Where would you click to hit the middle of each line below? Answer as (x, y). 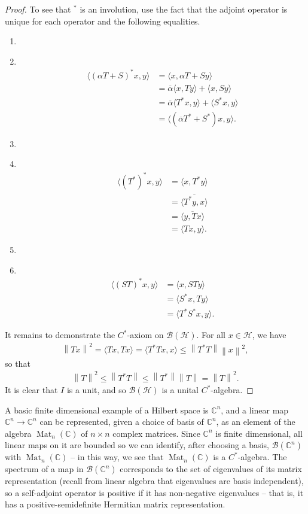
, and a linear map (255, 410)
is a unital (180, 390)
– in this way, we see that (117, 457)
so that (18, 363)
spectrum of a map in (44, 469)
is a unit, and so (96, 390)
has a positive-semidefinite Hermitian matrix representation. (115, 504)
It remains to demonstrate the (60, 335)
